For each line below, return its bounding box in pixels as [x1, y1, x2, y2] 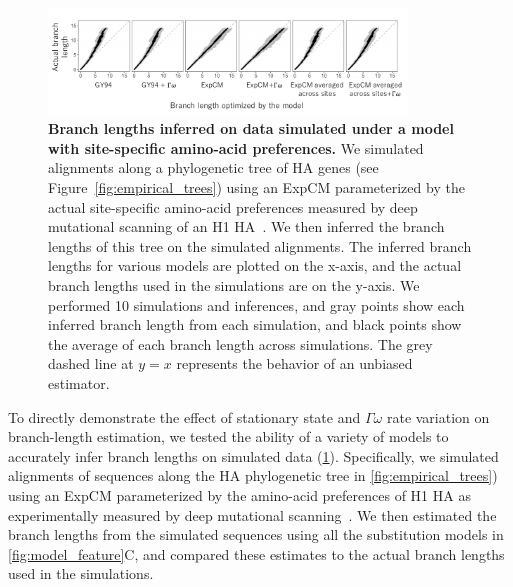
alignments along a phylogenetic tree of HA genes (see [48, 157, 379, 178]
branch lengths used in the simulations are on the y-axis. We [48, 274, 420, 295]
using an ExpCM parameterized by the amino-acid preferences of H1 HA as [8, 484, 471, 505]
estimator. [48, 372, 110, 393]
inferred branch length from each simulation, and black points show [48, 314, 462, 335]
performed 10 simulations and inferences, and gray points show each [48, 294, 465, 315]
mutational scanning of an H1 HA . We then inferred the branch [48, 216, 445, 237]
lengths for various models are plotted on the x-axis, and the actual [48, 255, 462, 276]
